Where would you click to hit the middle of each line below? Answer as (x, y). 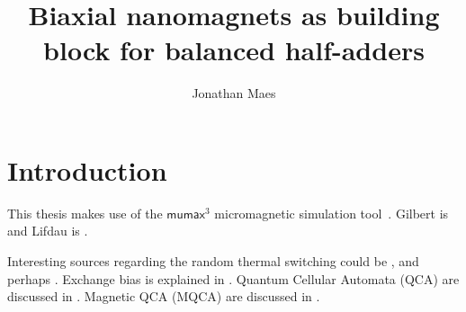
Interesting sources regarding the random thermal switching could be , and (213, 261)
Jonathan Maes (234, 93)
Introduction (87, 169)
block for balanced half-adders (234, 50)
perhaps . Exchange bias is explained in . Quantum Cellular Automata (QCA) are (233, 278)
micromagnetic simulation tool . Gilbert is (332, 213)
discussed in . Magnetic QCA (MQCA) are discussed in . (164, 296)
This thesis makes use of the (85, 213)
